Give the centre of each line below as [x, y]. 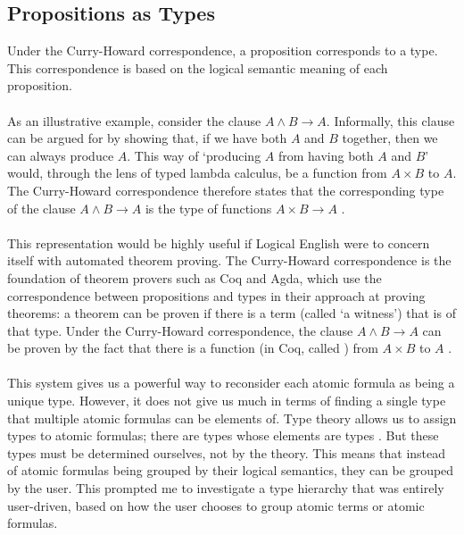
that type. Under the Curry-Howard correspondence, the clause [180, 330]
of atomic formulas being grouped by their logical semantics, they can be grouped [231, 470]
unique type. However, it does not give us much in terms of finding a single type [227, 401]
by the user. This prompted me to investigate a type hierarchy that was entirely [226, 488]
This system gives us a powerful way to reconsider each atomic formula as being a [231, 383]
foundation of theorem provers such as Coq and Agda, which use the [195, 277]
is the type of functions [208, 208]
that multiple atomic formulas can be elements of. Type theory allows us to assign [232, 418]
